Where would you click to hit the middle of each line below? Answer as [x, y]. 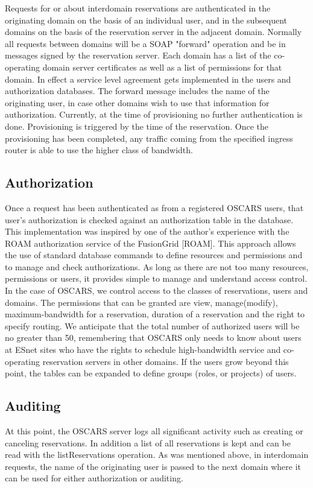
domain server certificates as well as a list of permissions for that [162, 67]
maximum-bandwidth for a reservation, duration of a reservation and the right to [155, 314]
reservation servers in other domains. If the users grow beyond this [166, 361]
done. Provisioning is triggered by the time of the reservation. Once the [137, 126]
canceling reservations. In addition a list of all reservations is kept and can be [148, 442]
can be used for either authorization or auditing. [94, 478]
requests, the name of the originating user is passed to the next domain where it [153, 466]
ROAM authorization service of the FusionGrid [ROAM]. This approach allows [150, 243]
